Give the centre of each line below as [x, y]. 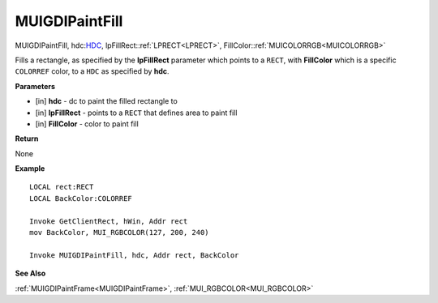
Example [30, 169]
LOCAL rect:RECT [62, 187]
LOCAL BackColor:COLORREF [81, 198]
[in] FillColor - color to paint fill [87, 124]
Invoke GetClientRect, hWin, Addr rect [109, 221]
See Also [30, 273]
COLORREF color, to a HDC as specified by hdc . [92, 71]
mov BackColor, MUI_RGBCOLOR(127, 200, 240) [120, 233]
